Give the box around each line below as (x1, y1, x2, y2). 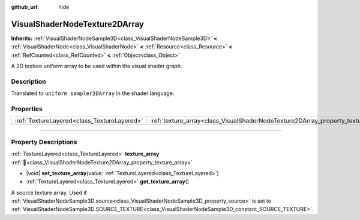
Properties (11, 105, 43, 113)
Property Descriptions (11, 137, 77, 146)
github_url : (11, 4, 39, 10)
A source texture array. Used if (11, 189, 87, 196)
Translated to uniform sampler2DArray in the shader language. (11, 90, 175, 97)
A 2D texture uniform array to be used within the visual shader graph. (11, 63, 182, 70)
